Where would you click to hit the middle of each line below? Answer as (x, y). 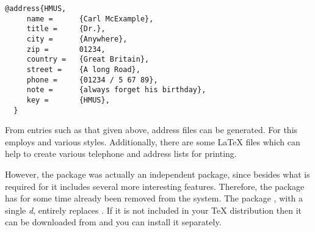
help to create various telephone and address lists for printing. (121, 154)
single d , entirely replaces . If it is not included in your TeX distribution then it (154, 210)
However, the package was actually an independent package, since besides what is (157, 174)
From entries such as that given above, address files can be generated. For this (151, 130)
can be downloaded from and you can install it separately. (113, 222)
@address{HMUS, (36, 9)
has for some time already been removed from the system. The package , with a (154, 198)
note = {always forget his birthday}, (116, 90)
